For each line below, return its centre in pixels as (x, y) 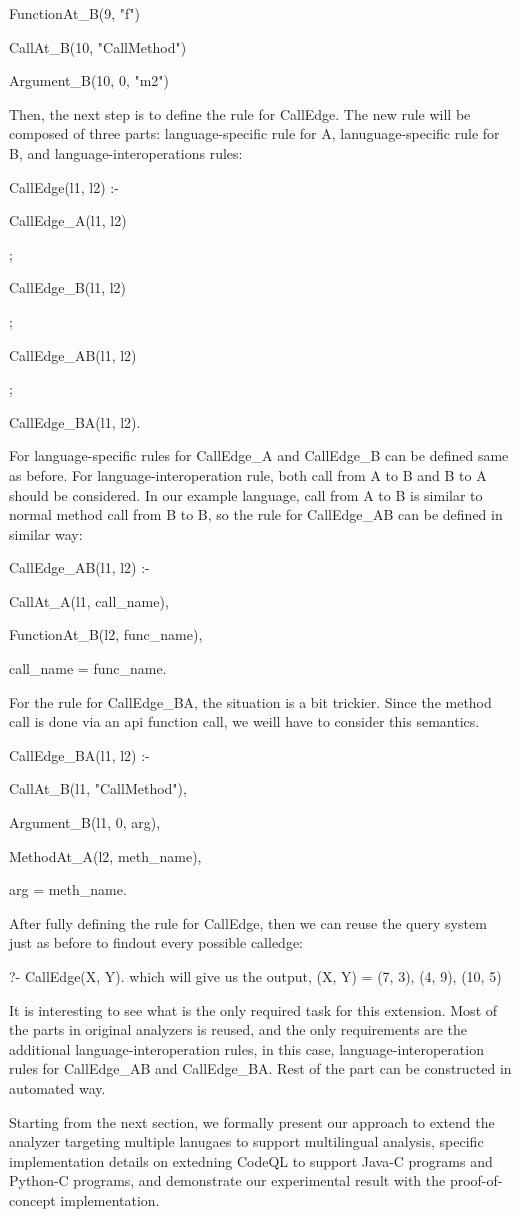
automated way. (57, 1087)
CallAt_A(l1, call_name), (89, 600)
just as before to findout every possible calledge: (156, 942)
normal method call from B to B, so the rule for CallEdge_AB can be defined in (256, 514)
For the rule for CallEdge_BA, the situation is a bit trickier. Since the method (250, 701)
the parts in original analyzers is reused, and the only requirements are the (238, 1029)
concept (32, 1199)
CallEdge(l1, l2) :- (64, 186)
